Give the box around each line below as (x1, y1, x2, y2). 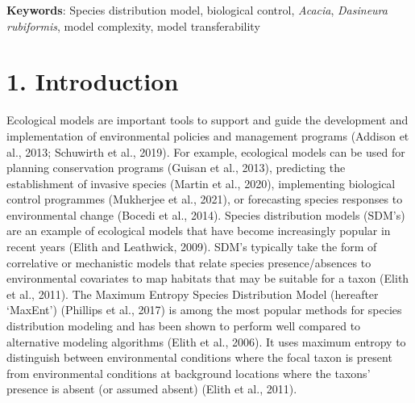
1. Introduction (6, 65, 179, 98)
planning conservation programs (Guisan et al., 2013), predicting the (6, 159, 346, 176)
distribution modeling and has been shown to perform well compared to (6, 317, 361, 334)
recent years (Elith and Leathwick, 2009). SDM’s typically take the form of (6, 238, 377, 255)
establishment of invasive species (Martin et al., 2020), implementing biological (6, 174, 396, 191)
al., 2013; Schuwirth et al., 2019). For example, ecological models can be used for (6, 143, 405, 160)
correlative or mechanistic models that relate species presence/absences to (6, 254, 371, 271)
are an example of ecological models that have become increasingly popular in (6, 222, 391, 239)
